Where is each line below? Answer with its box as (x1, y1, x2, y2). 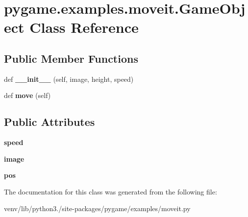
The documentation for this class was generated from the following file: (4, 186, 217, 196)
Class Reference (29, 17, 139, 37)
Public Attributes (4, 114, 95, 129)
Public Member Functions (4, 50, 138, 66)
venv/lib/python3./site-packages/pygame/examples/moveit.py (4, 203, 191, 213)
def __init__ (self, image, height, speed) (4, 73, 134, 84)
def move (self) (4, 90, 51, 100)
